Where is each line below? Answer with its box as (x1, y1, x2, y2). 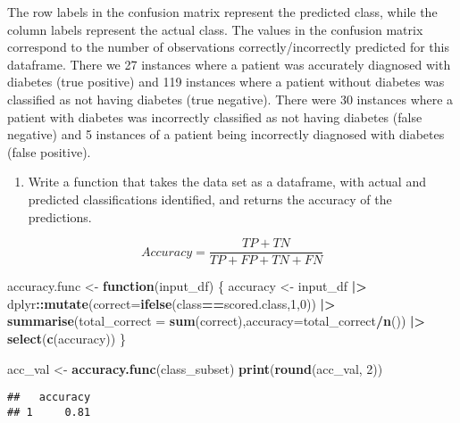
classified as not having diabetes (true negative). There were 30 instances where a (7, 89, 454, 108)
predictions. (28, 207, 92, 226)
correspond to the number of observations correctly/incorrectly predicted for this (7, 37, 449, 56)
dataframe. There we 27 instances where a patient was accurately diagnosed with (7, 54, 451, 73)
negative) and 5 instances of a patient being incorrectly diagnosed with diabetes (7, 125, 445, 144)
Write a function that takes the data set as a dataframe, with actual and (28, 172, 426, 191)
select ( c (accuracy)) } (7, 328, 126, 347)
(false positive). (7, 142, 91, 161)
